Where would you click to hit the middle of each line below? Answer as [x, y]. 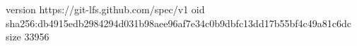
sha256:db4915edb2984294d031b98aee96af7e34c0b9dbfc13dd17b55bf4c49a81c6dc [178, 23]
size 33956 [28, 37]
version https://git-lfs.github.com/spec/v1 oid [105, 9]
